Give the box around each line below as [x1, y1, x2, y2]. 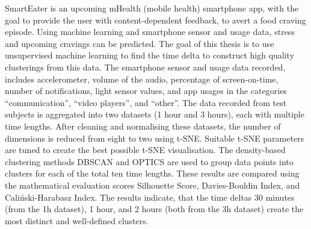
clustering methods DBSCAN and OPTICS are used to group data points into [5, 155, 294, 168]
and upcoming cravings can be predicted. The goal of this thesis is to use [5, 37, 274, 49]
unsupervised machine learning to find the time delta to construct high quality [5, 49, 295, 61]
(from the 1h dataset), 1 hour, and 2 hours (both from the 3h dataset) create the [5, 202, 304, 215]
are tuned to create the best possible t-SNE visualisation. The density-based [5, 143, 286, 156]
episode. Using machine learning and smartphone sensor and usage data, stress [5, 25, 295, 38]
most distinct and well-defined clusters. [5, 214, 149, 227]
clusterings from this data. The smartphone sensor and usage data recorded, [5, 60, 286, 73]
